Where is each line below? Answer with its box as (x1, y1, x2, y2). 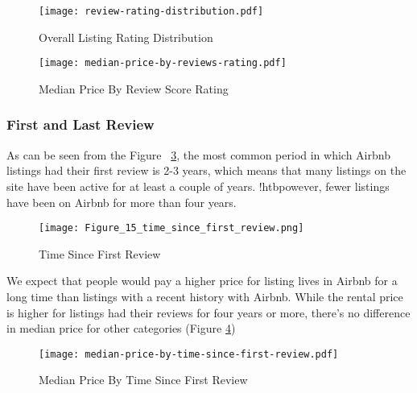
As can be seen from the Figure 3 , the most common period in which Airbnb (6, 146, 390, 163)
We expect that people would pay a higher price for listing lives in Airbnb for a (6, 272, 398, 289)
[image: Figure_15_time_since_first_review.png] (39, 222, 304, 234)
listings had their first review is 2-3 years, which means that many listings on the (6, 162, 407, 179)
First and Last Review (6, 114, 155, 134)
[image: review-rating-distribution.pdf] (39, 6, 264, 17)
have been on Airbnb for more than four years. (6, 193, 237, 210)
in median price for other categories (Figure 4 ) (6, 320, 236, 337)
